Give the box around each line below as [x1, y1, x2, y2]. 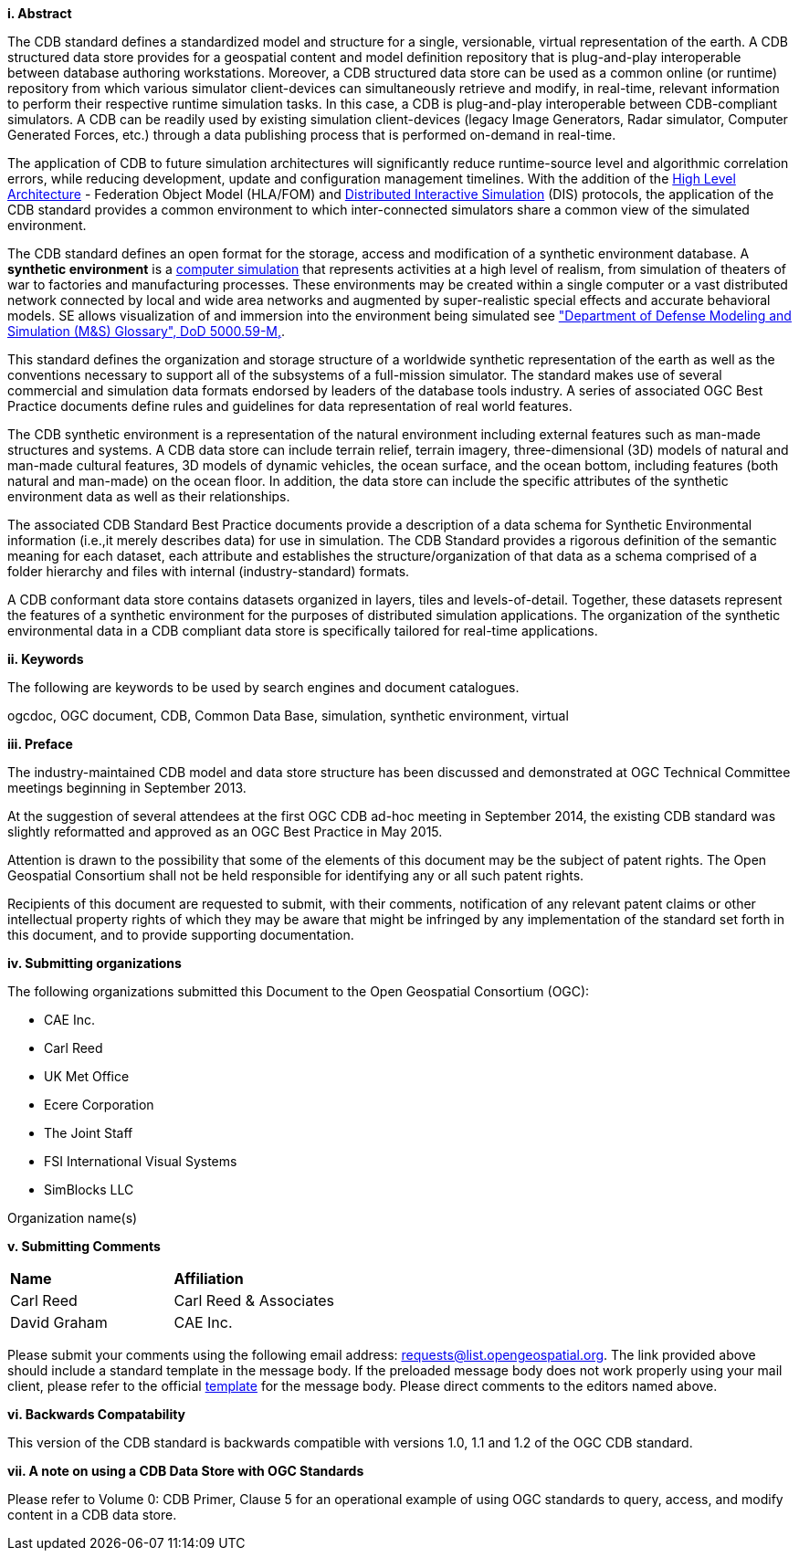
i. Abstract [7, 5, 72, 21]
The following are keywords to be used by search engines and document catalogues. [7, 679, 520, 695]
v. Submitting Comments [7, 1238, 161, 1254]
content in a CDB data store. [7, 1507, 177, 1522]
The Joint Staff [44, 1125, 133, 1141]
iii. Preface [7, 736, 73, 752]
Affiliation [173, 1269, 244, 1288]
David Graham [10, 1313, 108, 1332]
